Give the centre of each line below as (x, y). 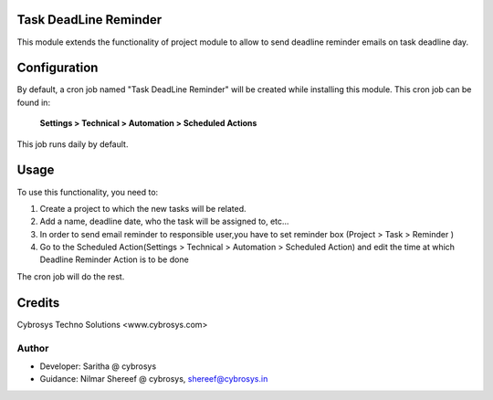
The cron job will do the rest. (71, 276)
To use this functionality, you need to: (88, 192)
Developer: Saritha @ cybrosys (98, 366)
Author (33, 348)
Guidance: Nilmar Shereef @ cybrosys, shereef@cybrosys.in (154, 379)
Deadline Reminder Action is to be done (114, 259)
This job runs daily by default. (73, 144)
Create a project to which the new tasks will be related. (143, 208)
